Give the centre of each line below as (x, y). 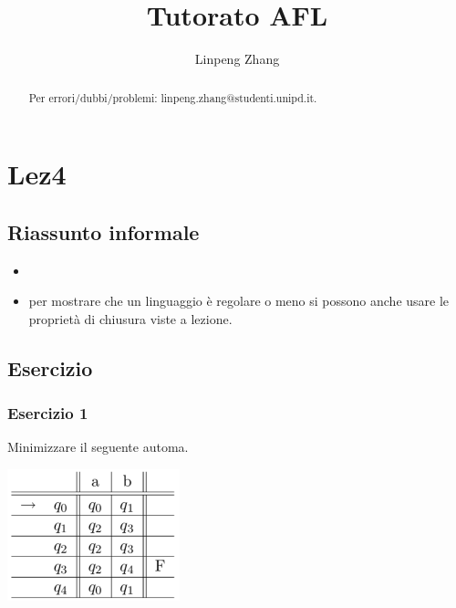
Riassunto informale (104, 231)
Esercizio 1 (48, 413)
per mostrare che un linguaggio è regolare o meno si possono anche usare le (239, 301)
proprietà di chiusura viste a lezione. (130, 318)
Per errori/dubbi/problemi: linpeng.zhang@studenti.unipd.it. (173, 97)
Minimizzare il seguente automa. (98, 447)
